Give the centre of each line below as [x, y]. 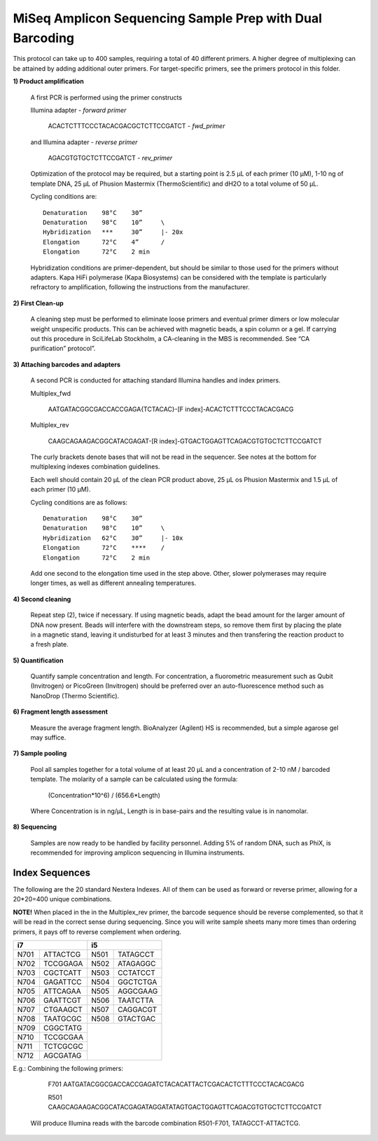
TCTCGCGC [63, 1046]
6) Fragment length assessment [61, 712]
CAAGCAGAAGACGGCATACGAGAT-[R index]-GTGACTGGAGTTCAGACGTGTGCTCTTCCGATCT [185, 441]
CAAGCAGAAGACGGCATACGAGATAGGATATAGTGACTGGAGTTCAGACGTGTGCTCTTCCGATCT [185, 1107]
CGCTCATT [62, 973]
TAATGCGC [62, 1019]
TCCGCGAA [63, 1037]
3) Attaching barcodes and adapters [66, 364]
